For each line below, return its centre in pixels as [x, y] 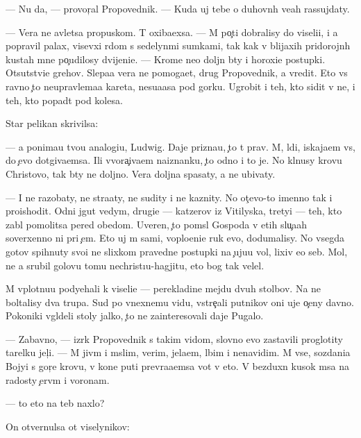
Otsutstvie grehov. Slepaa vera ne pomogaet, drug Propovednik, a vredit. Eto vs [177, 73]
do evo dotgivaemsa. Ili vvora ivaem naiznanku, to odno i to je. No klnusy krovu [174, 160]
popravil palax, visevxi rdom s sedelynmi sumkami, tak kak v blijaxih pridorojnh [178, 45]
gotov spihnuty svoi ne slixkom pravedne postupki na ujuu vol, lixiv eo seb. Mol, [177, 251]
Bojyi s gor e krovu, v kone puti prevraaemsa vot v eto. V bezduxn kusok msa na [177, 366]
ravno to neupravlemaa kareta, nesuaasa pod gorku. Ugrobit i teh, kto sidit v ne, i [180, 86]
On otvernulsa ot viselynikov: [68, 426]
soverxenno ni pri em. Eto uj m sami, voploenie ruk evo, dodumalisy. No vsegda [175, 238]
